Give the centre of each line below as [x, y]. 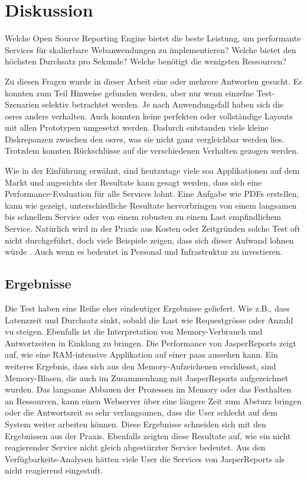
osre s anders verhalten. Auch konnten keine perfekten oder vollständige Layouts [149, 116]
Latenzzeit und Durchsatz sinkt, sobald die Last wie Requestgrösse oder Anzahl [149, 320]
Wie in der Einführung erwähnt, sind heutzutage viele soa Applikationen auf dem [152, 171]
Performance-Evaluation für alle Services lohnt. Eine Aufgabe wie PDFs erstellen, [152, 194]
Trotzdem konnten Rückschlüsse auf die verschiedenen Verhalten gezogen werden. [152, 150]
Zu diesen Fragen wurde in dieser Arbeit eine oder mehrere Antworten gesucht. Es [153, 81]
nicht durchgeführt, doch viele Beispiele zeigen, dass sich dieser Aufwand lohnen [149, 240]
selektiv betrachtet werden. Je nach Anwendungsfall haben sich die [163, 104]
